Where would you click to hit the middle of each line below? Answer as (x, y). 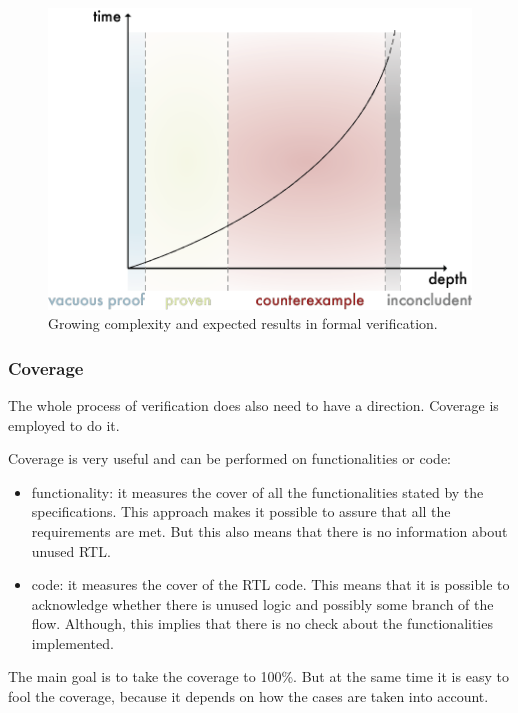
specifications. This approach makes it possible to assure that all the (241, 511)
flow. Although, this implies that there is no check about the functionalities (262, 623)
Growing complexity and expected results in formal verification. (243, 323)
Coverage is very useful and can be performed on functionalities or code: (229, 458)
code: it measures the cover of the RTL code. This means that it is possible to (270, 584)
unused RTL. (71, 550)
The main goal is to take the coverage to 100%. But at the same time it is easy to (258, 676)
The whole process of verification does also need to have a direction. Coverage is (253, 404)
